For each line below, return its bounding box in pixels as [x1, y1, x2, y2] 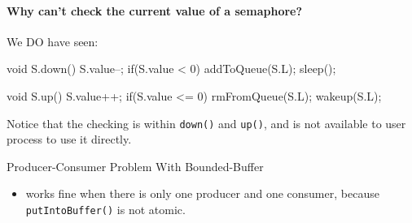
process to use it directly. [7, 131, 132, 148]
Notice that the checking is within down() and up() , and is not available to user [7, 114, 406, 131]
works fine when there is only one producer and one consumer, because [25, 185, 379, 202]
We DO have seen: [7, 32, 99, 49]
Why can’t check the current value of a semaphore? [7, 2, 303, 19]
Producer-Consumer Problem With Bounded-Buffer [7, 157, 264, 174]
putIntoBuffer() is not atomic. [25, 201, 186, 218]
